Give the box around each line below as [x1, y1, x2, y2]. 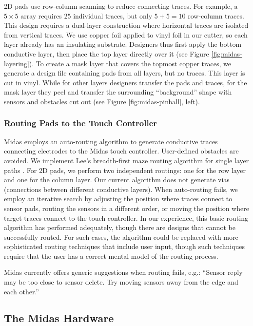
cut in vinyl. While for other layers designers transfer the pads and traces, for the [4, 77, 247, 87]
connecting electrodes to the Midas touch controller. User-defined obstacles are [4, 146, 239, 156]
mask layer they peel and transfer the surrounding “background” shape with [4, 87, 232, 97]
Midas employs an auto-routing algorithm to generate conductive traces [4, 136, 218, 146]
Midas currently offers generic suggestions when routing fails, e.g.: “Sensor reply [4, 267, 243, 277]
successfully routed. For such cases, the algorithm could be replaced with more [4, 231, 238, 242]
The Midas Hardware [4, 310, 114, 325]
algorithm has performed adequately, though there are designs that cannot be [4, 222, 235, 232]
